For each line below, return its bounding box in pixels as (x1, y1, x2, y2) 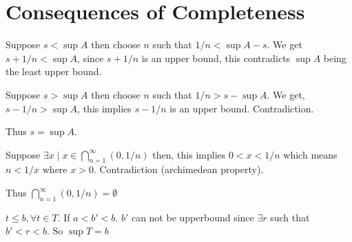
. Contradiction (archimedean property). (93, 162, 264, 177)
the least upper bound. (6, 64, 102, 79)
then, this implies (152, 147, 226, 161)
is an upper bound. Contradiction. (169, 101, 314, 115)
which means (283, 147, 338, 161)
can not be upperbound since (131, 210, 254, 224)
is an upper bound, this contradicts (141, 50, 291, 65)
